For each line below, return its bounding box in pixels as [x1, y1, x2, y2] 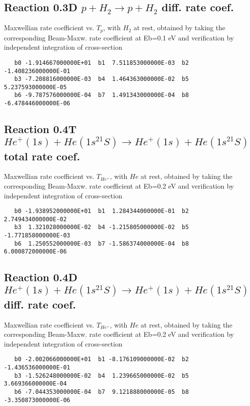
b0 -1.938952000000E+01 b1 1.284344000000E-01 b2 [14, 208, 189, 215]
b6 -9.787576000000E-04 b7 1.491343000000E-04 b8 [14, 92, 189, 99]
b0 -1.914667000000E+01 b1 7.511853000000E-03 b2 [14, 59, 189, 66]
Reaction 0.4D [4, 270, 77, 285]
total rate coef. [4, 148, 80, 163]
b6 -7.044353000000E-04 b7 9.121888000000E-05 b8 [14, 388, 189, 396]
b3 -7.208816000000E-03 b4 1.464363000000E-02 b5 [14, 76, 189, 83]
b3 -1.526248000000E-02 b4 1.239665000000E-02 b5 [14, 372, 189, 379]
